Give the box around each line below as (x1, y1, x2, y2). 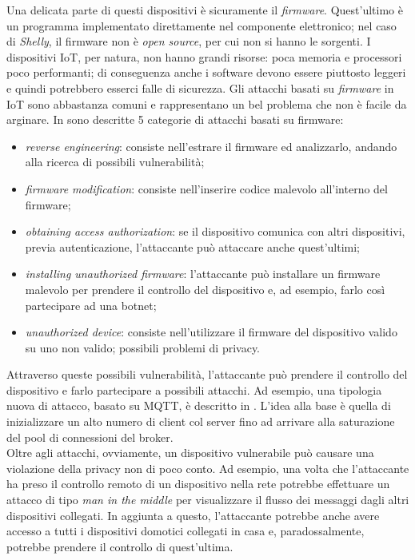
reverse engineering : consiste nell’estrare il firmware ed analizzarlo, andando (25, 137, 397, 154)
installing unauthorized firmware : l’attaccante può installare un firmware (25, 265, 381, 282)
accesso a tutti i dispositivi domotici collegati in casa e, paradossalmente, (6, 522, 365, 539)
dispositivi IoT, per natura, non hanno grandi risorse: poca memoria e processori (6, 48, 402, 65)
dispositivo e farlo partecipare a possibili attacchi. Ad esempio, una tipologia (6, 381, 382, 398)
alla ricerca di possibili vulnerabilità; (25, 153, 205, 170)
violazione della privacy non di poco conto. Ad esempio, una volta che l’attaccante (6, 459, 409, 476)
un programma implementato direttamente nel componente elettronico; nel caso (6, 17, 397, 34)
